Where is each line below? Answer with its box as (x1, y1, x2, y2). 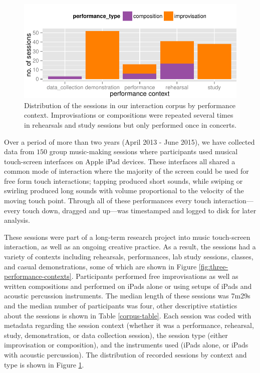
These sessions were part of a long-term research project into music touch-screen (4, 231, 250, 242)
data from (4, 146, 35, 157)
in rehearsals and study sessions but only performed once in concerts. (24, 119, 236, 130)
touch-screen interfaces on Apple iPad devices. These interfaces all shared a (4, 156, 235, 166)
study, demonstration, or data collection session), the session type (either (4, 329, 228, 340)
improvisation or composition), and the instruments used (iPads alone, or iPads (4, 339, 248, 350)
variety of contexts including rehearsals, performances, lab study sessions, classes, (4, 251, 253, 262)
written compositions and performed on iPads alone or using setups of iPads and (4, 280, 252, 291)
